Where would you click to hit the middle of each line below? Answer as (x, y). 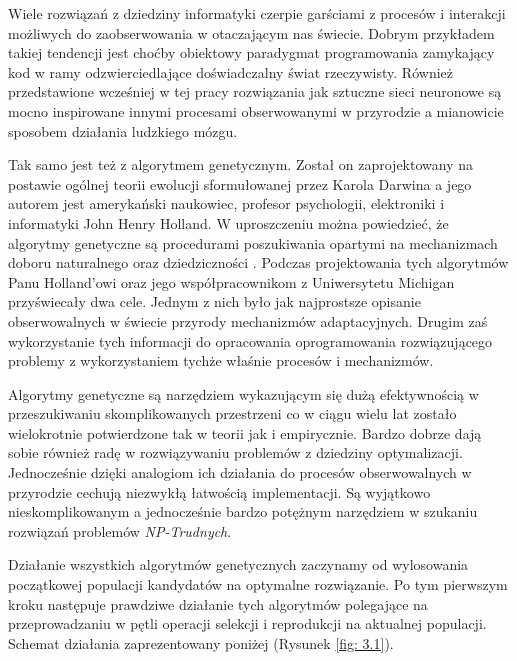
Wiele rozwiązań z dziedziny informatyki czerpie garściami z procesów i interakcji (257, 13)
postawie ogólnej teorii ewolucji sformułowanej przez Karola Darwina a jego (240, 183)
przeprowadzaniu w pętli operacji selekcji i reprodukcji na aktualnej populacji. (247, 623)
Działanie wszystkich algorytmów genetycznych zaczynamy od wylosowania (238, 564)
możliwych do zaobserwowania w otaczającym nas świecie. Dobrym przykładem (251, 32)
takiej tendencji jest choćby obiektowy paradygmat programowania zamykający (251, 52)
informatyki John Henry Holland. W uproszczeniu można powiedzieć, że (228, 222)
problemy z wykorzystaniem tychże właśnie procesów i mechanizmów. (221, 360)
